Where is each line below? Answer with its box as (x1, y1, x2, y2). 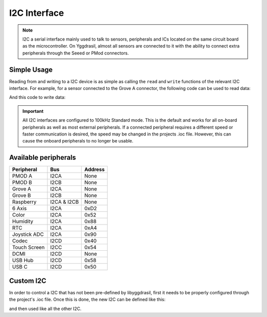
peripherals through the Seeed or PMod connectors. (22, 50, 129, 56)
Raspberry (12, 198, 37, 205)
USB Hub (12, 257, 34, 264)
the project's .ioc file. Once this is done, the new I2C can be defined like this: (9, 297, 166, 303)
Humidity (12, 218, 34, 225)
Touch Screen (12, 244, 45, 251)
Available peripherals (9, 153, 76, 162)
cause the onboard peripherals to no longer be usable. (22, 138, 133, 144)
